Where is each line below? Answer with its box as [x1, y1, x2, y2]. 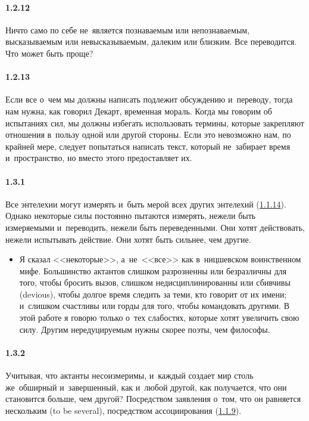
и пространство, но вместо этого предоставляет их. [5, 151, 192, 164]
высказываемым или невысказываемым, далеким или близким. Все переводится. [5, 35, 297, 48]
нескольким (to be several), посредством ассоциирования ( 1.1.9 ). [5, 404, 242, 416]
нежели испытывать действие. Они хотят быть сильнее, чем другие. [5, 233, 251, 245]
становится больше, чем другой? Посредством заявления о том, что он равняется [5, 392, 301, 405]
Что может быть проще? [5, 47, 93, 59]
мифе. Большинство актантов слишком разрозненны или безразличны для [19, 264, 287, 277]
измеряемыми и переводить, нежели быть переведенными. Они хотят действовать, [5, 221, 305, 233]
